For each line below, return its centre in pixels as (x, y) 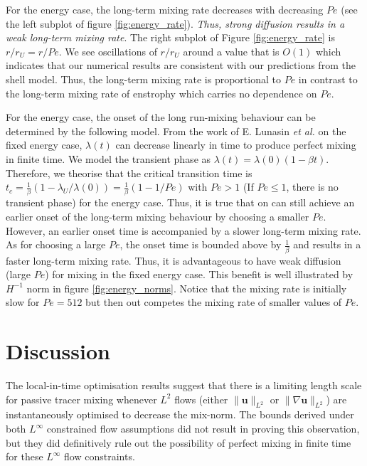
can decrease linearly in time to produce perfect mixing (236, 145)
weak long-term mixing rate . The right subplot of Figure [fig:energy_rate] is (170, 37)
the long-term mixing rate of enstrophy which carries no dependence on (161, 93)
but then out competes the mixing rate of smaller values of (214, 302)
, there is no (312, 187)
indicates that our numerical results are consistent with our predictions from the (181, 65)
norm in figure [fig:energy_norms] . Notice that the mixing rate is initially (187, 288)
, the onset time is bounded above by (201, 244)
